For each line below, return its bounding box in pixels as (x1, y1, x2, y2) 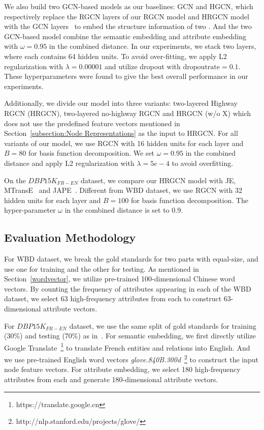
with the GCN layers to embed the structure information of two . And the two (4, 21, 252, 32)
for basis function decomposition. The (130, 194, 248, 205)
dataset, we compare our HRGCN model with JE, (80, 175, 236, 185)
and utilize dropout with (105, 61, 181, 71)
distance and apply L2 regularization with (4, 157, 135, 168)
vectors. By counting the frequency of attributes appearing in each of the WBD (4, 283, 251, 294)
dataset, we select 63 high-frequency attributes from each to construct (4, 293, 222, 304)
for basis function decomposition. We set (28, 148, 155, 158)
